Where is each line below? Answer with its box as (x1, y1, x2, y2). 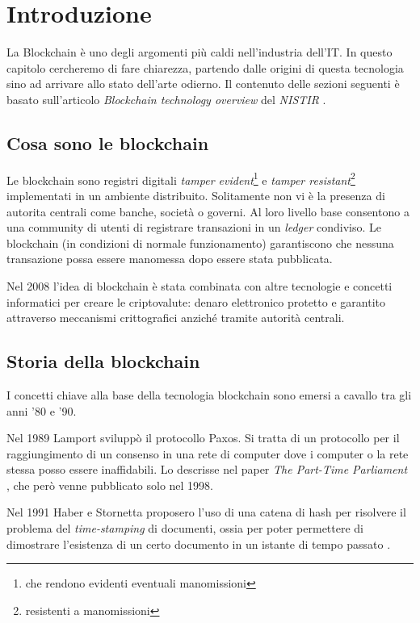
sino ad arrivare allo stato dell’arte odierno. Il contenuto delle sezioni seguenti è (6, 75, 400, 92)
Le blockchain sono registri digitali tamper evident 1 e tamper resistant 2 (6, 169, 355, 188)
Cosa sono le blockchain (6, 130, 209, 155)
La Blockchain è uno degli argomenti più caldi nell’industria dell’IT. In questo (6, 44, 393, 61)
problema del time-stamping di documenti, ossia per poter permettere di (6, 520, 364, 537)
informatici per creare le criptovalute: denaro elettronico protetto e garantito (6, 293, 385, 310)
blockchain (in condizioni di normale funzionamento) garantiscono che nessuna (6, 234, 394, 251)
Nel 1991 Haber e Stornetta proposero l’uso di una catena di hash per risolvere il (6, 504, 406, 521)
